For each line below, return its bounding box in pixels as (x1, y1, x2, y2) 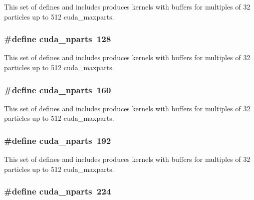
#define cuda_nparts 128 (4, 33, 111, 45)
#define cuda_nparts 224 (4, 185, 111, 197)
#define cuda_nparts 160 (4, 83, 111, 96)
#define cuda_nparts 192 (4, 134, 111, 146)
